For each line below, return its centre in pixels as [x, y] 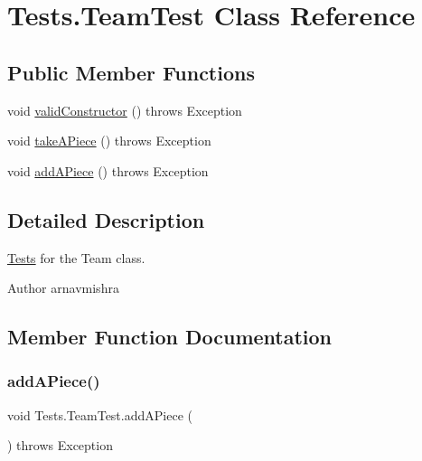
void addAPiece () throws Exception [108, 170]
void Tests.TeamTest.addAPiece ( [100, 414]
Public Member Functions [131, 72]
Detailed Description [106, 219]
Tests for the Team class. [76, 257]
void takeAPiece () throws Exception [109, 141]
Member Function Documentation [170, 337]
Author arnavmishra [63, 288]
